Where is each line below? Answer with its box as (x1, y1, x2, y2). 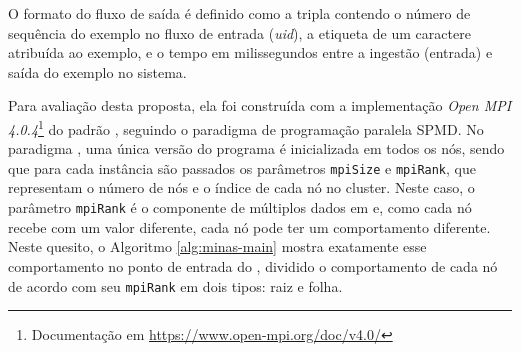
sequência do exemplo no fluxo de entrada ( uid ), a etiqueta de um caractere (8, 22, 471, 43)
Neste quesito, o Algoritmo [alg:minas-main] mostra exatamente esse (8, 236, 427, 257)
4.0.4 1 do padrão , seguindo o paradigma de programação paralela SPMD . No (8, 115, 484, 139)
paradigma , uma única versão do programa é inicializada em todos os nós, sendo (8, 138, 505, 159)
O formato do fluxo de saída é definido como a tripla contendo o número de (8, 3, 471, 23)
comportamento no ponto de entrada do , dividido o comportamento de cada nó (8, 255, 498, 276)
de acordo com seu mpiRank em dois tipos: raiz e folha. (8, 275, 343, 296)
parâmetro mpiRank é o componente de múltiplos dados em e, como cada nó (8, 197, 472, 218)
